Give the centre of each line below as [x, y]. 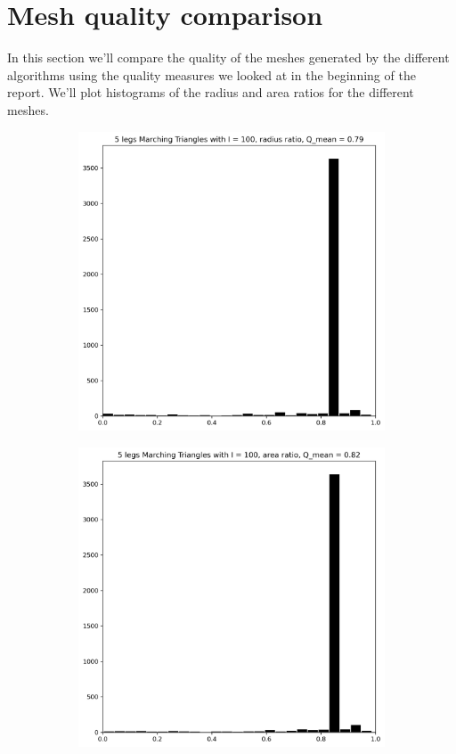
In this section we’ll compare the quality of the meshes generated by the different [228, 57]
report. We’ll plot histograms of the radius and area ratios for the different [211, 92]
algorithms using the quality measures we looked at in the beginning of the [212, 74]
